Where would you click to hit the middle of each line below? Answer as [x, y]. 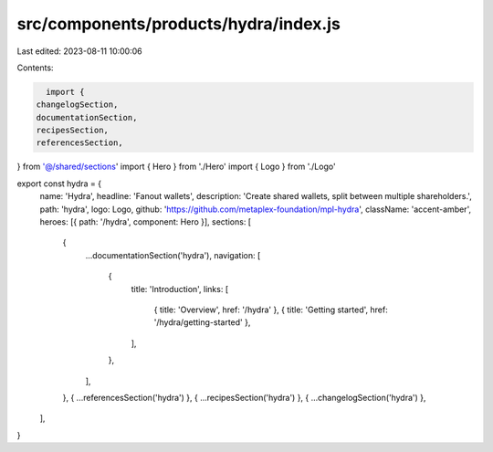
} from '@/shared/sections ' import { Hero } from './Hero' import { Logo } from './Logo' [177, 167]
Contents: [35, 68]
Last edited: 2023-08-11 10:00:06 [79, 51]
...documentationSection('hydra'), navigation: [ [173, 255]
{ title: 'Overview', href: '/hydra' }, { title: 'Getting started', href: [271, 310]
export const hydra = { [59, 184]
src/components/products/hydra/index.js [179, 24]
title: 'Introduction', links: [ [180, 289]
